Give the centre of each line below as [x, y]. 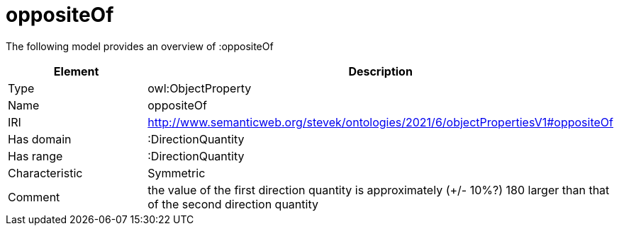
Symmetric [177, 173]
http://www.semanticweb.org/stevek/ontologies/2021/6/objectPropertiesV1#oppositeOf [380, 122]
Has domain [40, 139]
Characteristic [45, 173]
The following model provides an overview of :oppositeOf [140, 46]
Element [76, 71]
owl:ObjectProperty [200, 88]
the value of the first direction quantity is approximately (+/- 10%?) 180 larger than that [379, 190]
